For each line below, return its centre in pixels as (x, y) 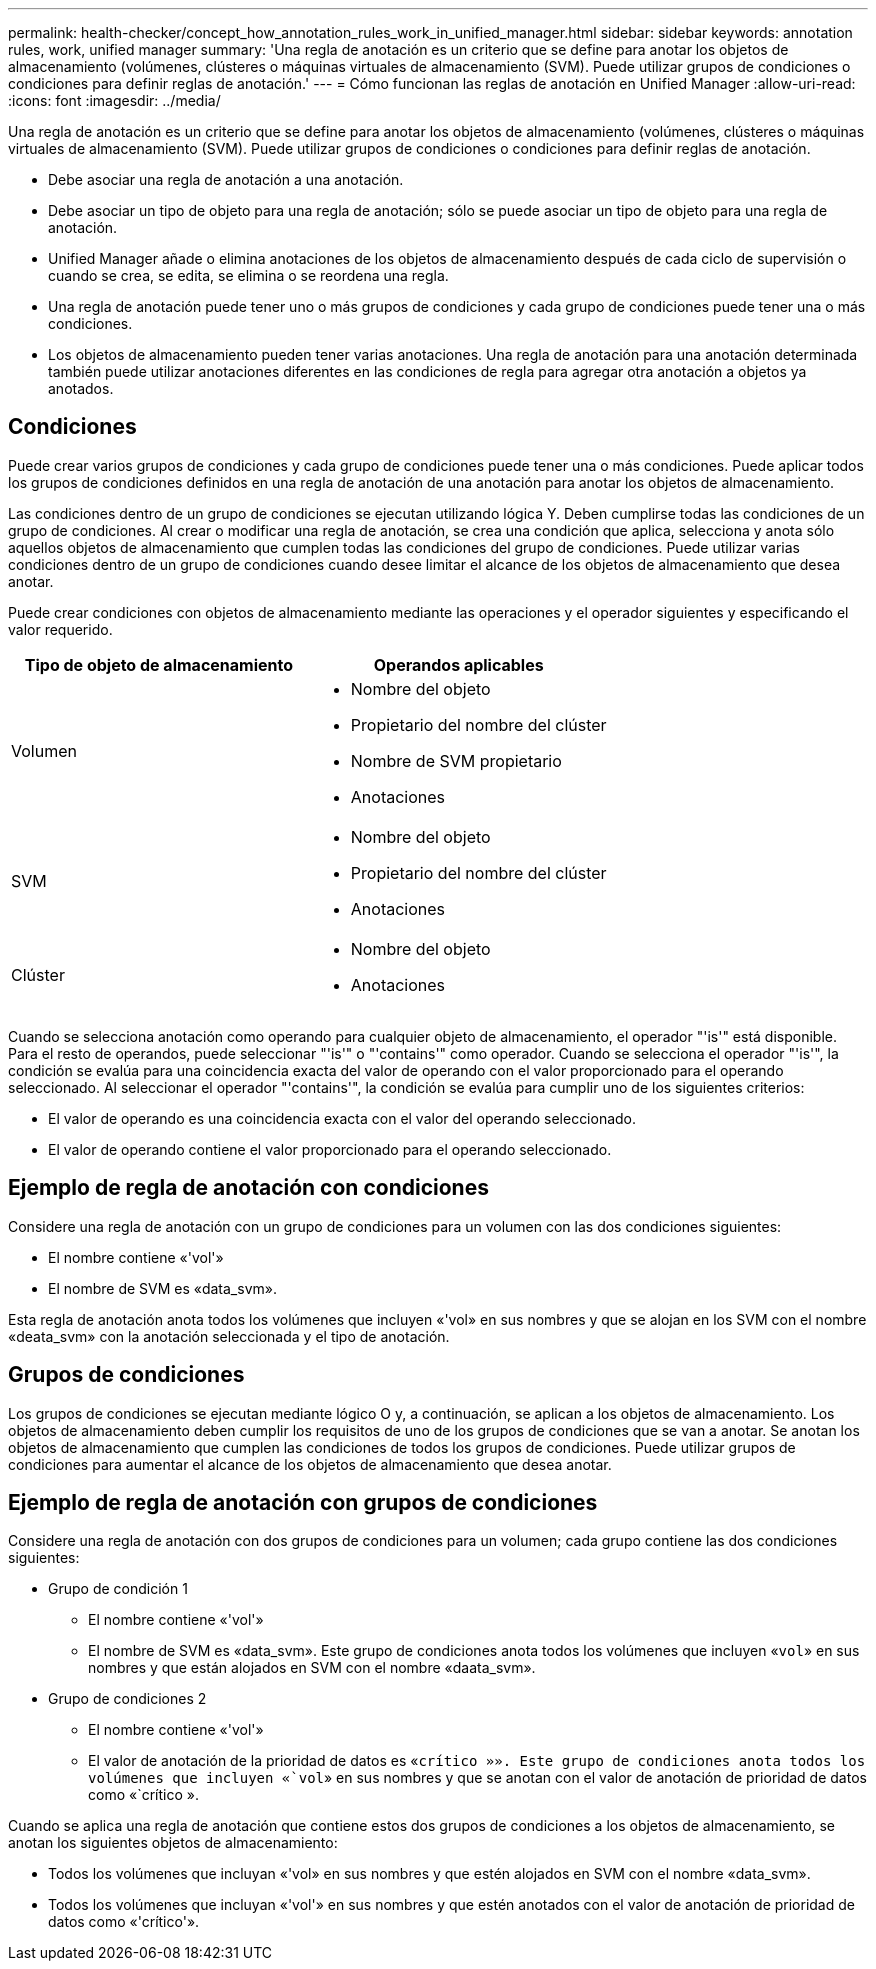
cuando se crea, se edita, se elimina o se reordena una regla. (248, 275)
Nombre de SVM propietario (456, 760)
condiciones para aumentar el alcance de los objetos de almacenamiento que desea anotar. (310, 1464)
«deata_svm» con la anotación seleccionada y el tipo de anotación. (229, 1336)
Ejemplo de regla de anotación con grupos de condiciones (303, 1502)
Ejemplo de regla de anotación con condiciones (248, 1188)
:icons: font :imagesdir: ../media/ (114, 100)
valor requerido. (60, 629)
